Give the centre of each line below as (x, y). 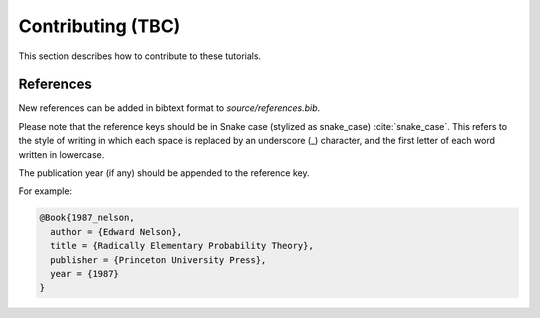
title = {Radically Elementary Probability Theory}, (182, 246)
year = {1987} (85, 273)
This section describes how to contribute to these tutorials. (140, 56)
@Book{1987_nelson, (87, 218)
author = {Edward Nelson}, (116, 231)
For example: (45, 191)
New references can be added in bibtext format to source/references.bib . (169, 108)
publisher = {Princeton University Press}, (158, 259)
